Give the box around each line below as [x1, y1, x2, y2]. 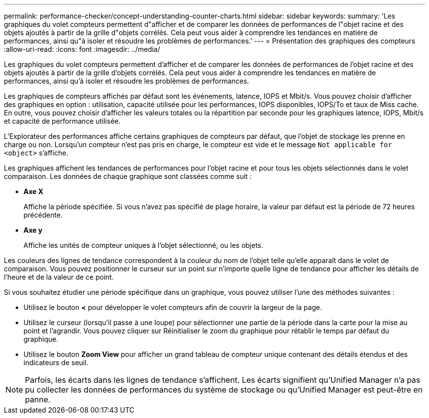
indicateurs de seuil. [24, 358, 89, 367]
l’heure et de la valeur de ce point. [4, 273, 114, 281]
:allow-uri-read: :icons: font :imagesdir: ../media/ [4, 45, 160, 53]
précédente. [24, 211, 63, 219]
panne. [25, 395, 50, 404]
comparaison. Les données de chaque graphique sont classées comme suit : [4, 172, 252, 180]
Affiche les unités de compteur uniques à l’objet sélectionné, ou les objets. [24, 241, 263, 249]
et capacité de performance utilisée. [4, 117, 120, 125]
